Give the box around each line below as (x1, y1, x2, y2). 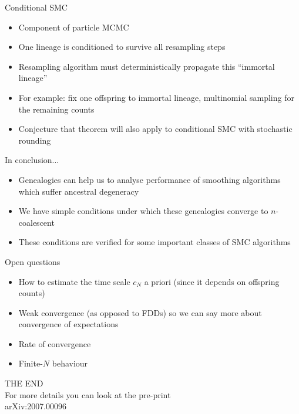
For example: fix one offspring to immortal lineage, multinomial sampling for (18, 91, 294, 103)
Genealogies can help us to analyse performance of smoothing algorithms (18, 173, 281, 185)
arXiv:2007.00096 (5, 400, 67, 412)
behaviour (52, 357, 88, 369)
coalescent (18, 216, 55, 228)
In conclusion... (5, 154, 59, 166)
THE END (5, 377, 43, 389)
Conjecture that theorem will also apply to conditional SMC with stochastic (18, 123, 293, 135)
